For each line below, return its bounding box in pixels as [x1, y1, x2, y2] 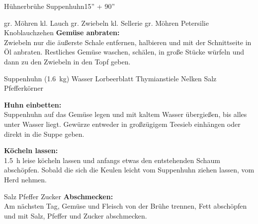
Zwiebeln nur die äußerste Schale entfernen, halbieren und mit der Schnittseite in [4, 37, 252, 47]
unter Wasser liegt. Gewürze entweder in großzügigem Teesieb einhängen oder [4, 118, 241, 129]
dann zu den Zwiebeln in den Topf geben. [4, 56, 131, 66]
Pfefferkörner [4, 83, 43, 93]
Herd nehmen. [4, 174, 47, 184]
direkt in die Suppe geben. [4, 128, 85, 139]
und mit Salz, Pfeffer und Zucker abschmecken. [4, 210, 147, 221]
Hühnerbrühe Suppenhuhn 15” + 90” [4, 1, 115, 11]
